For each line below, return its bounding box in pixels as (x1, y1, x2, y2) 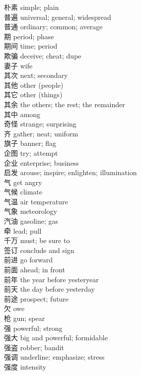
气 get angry (4, 177, 42, 187)
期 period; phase (4, 31, 54, 41)
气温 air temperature (4, 196, 68, 206)
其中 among (4, 109, 41, 119)
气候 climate (4, 187, 42, 197)
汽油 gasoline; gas (4, 216, 59, 226)
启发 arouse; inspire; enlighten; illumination (4, 167, 137, 178)
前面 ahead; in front (4, 264, 65, 275)
